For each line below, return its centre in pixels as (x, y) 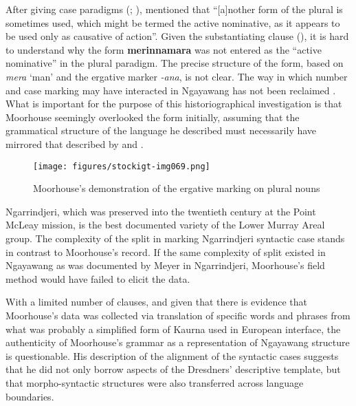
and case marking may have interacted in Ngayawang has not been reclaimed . (171, 90)
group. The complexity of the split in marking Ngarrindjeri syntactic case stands (175, 238)
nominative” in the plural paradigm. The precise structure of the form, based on (175, 63)
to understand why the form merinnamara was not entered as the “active (164, 49)
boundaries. (30, 396)
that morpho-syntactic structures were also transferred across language (155, 382)
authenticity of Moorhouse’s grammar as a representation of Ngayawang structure (178, 342)
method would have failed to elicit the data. (98, 278)
